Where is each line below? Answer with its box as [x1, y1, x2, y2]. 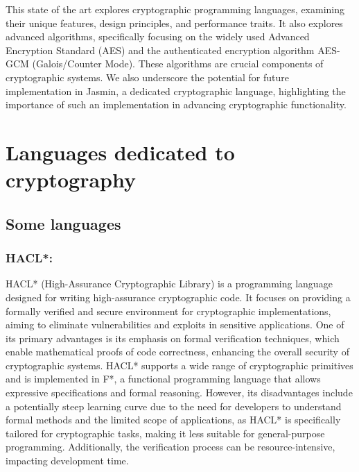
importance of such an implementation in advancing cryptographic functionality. [6, 97, 347, 112]
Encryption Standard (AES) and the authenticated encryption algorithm [6, 42, 315, 57]
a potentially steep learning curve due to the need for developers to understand [6, 398, 342, 413]
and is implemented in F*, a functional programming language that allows [6, 371, 321, 386]
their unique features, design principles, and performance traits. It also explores [6, 15, 343, 30]
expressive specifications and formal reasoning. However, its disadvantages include [6, 385, 353, 400]
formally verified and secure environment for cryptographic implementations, [6, 303, 331, 318]
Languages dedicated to [6, 137, 235, 166]
